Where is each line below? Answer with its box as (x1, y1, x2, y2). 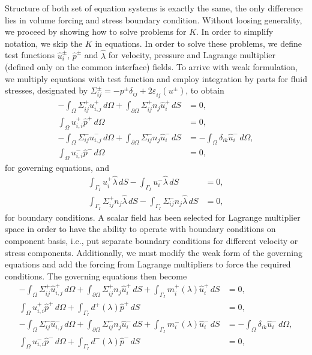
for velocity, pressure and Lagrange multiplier (108, 49, 276, 61)
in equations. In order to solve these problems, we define (95, 37, 302, 49)
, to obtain (185, 84, 224, 97)
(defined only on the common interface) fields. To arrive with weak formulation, (5, 61, 298, 73)
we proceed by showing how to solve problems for (5, 25, 187, 38)
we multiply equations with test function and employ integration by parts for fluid (5, 72, 308, 85)
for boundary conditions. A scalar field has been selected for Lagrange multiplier (5, 210, 301, 223)
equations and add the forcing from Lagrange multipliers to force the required (5, 258, 291, 270)
